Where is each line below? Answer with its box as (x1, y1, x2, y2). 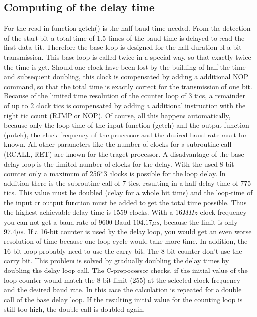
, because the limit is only (159, 217, 238, 227)
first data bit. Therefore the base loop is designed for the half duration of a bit (4, 42, 242, 52)
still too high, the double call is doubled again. (4, 304, 145, 314)
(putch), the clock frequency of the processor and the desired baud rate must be (4, 129, 246, 139)
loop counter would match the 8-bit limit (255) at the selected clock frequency (4, 274, 241, 285)
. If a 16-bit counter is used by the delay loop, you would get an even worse (23, 226, 252, 236)
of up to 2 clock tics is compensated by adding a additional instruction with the (4, 100, 246, 110)
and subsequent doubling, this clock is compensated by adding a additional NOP (4, 71, 248, 82)
